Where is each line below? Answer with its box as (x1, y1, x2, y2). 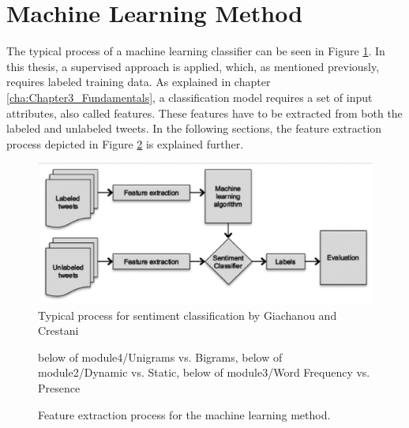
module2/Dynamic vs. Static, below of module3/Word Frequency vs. (38, 364, 370, 381)
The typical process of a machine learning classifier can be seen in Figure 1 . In (6, 43, 385, 59)
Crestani (38, 322, 79, 339)
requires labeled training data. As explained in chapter (6, 73, 271, 90)
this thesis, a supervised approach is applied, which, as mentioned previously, (6, 58, 380, 74)
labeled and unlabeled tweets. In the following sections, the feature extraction (6, 120, 382, 137)
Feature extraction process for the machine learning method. (38, 406, 331, 422)
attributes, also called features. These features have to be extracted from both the (6, 104, 403, 121)
